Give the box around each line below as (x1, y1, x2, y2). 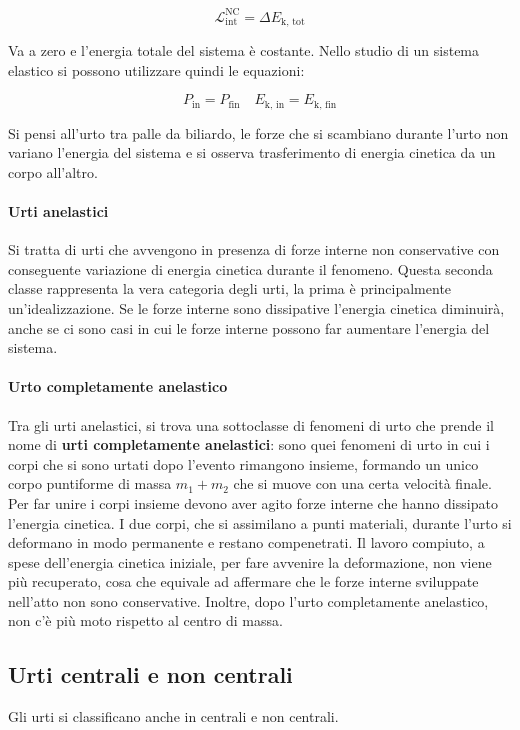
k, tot (281, 16, 305, 27)
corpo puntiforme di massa (8, 473, 172, 494)
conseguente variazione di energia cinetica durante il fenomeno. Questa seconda (8, 258, 493, 279)
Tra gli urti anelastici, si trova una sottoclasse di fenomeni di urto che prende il (8, 414, 494, 435)
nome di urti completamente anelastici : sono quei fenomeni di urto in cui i (8, 434, 490, 455)
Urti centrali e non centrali (8, 659, 293, 690)
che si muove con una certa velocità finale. (233, 473, 492, 494)
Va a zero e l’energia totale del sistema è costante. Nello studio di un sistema (8, 39, 480, 60)
